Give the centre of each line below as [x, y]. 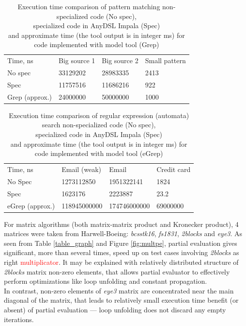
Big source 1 [77, 60]
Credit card [174, 169]
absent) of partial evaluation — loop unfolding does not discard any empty [115, 310]
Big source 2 [120, 60]
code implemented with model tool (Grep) [97, 44]
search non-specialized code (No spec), [99, 125]
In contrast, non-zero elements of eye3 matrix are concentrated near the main [119, 290]
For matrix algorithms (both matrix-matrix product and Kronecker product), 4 [121, 224]
